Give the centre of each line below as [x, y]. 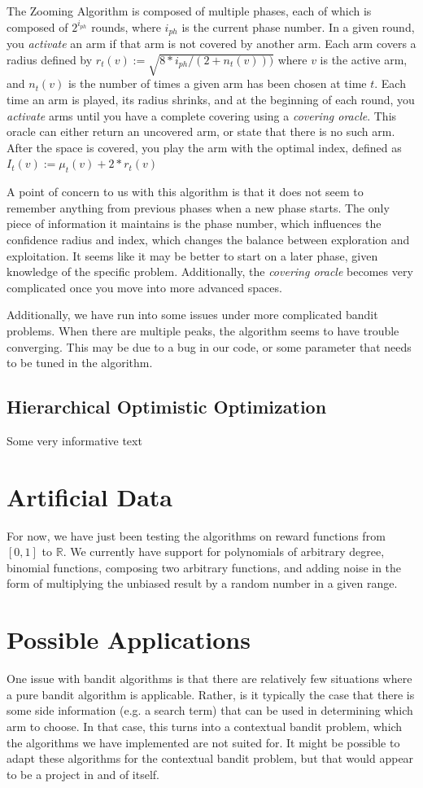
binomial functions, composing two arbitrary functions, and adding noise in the [204, 567]
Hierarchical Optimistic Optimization [167, 407]
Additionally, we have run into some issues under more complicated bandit [192, 315]
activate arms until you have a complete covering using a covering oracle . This [202, 115]
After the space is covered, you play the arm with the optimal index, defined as [204, 147]
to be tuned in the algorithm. [80, 363]
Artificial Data [90, 496]
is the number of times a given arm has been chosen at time [217, 83]
